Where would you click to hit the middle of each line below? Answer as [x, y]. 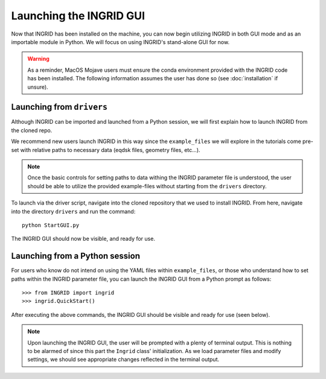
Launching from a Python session [76, 256]
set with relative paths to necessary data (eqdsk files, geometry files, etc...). [106, 150]
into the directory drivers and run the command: [73, 211]
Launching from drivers [59, 107]
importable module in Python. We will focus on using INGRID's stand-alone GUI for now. [120, 42]
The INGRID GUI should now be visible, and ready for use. [83, 239]
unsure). [38, 87]
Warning [38, 59]
